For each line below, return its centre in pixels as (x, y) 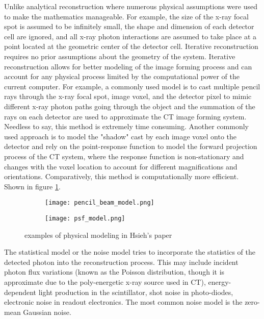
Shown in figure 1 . (32, 186)
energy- (220, 281)
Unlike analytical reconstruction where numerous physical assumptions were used (131, 6)
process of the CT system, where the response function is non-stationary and (124, 156)
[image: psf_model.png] (85, 218)
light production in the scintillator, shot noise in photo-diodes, (136, 292)
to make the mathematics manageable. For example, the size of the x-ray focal (126, 16)
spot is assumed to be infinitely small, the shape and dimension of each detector (129, 26)
